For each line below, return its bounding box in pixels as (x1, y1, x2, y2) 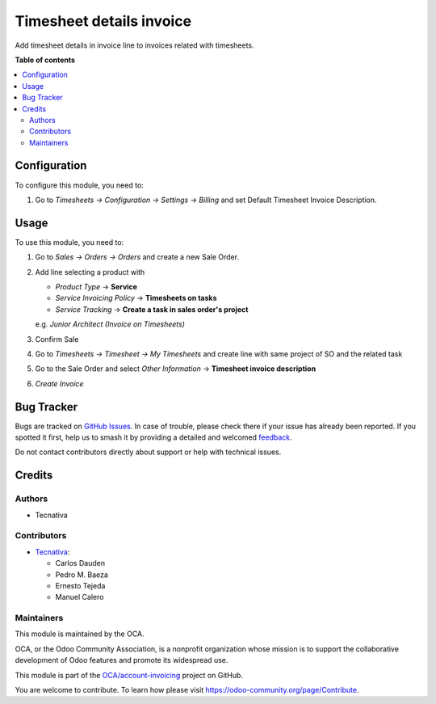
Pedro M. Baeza (55, 570, 109, 580)
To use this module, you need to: (15, 237, 124, 247)
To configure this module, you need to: (15, 180, 145, 190)
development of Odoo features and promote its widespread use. (15, 656, 228, 665)
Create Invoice (35, 378, 84, 388)
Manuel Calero (55, 592, 104, 602)
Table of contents (15, 55, 76, 65)
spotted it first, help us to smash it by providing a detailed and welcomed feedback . (15, 432, 292, 442)
